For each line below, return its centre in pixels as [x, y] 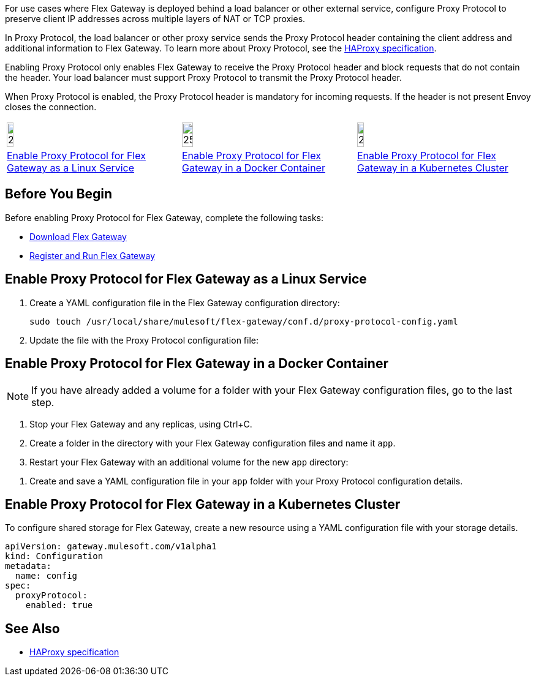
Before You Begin [59, 194]
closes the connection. [51, 107]
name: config [46, 576]
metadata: [28, 566]
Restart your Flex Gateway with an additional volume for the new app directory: [189, 462]
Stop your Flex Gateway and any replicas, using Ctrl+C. [141, 424]
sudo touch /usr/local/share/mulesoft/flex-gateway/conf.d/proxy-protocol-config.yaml [244, 321]
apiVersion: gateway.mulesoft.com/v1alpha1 [111, 547]
